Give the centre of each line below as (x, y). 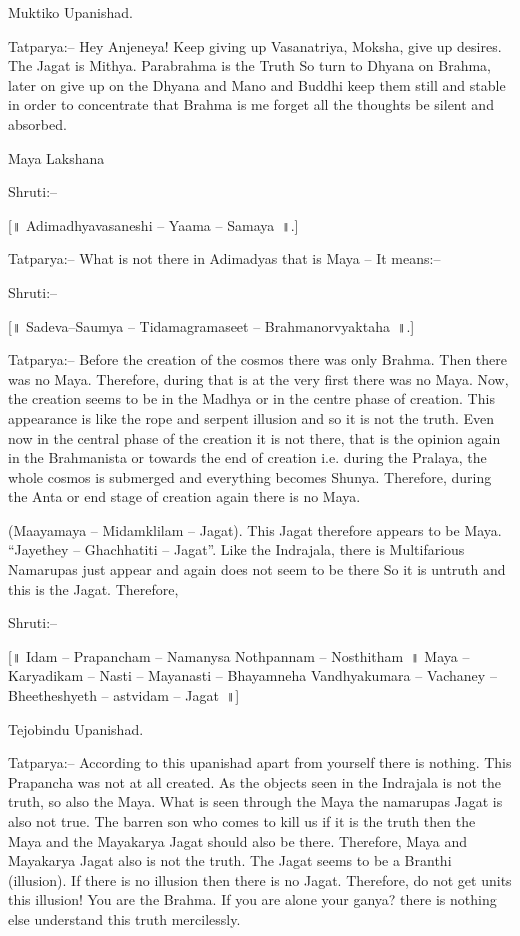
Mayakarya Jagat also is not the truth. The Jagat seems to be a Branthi (230, 860)
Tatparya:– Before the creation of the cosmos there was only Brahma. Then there (257, 359)
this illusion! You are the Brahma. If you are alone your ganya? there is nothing (252, 899)
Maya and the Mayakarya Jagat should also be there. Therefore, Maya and (238, 840)
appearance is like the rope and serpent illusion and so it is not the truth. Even (251, 417)
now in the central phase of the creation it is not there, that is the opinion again (254, 437)
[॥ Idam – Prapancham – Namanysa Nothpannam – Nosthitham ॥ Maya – (239, 655)
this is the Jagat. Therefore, (93, 588)
